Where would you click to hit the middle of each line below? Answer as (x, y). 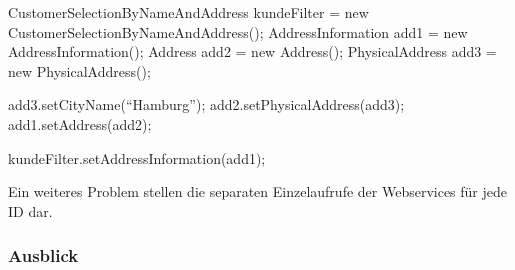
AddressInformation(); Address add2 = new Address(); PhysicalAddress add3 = (252, 51)
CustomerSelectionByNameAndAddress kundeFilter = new (188, 12)
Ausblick (43, 255)
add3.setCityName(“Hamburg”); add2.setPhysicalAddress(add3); (206, 104)
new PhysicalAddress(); (79, 70)
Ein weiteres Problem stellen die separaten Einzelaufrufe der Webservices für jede (258, 191)
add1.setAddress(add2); (80, 123)
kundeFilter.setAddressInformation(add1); (137, 157)
